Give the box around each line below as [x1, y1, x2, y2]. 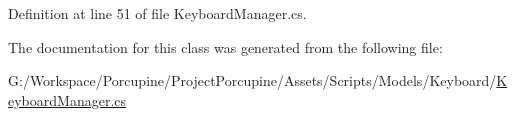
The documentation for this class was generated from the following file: [8, 36, 443, 57]
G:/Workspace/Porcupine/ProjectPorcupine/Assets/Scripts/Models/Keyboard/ [8, 70, 497, 91]
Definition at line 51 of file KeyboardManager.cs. [8, 3, 307, 23]
